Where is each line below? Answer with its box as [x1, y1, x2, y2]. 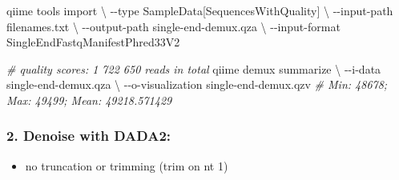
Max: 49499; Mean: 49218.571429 [6, 91, 172, 108]
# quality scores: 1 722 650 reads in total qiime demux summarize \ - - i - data [6, 60, 381, 77]
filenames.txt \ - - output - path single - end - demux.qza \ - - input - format [6, 18, 341, 34]
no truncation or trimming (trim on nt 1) [25, 157, 228, 174]
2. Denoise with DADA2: [6, 126, 171, 146]
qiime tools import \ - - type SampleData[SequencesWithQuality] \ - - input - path [6, 2, 393, 18]
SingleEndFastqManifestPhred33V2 [6, 34, 180, 50]
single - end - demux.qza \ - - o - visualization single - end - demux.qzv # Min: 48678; [6, 76, 388, 93]
